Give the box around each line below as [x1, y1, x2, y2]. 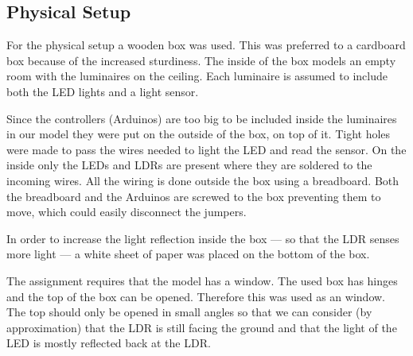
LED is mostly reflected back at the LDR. [6, 335, 211, 351]
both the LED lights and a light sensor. [6, 83, 199, 99]
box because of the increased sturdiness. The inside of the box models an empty [6, 52, 396, 68]
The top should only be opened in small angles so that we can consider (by [6, 304, 372, 320]
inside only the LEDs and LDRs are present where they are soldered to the [6, 157, 372, 173]
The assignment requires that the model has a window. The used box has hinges [6, 272, 398, 288]
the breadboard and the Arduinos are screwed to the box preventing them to [6, 188, 381, 204]
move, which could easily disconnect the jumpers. [6, 203, 247, 220]
